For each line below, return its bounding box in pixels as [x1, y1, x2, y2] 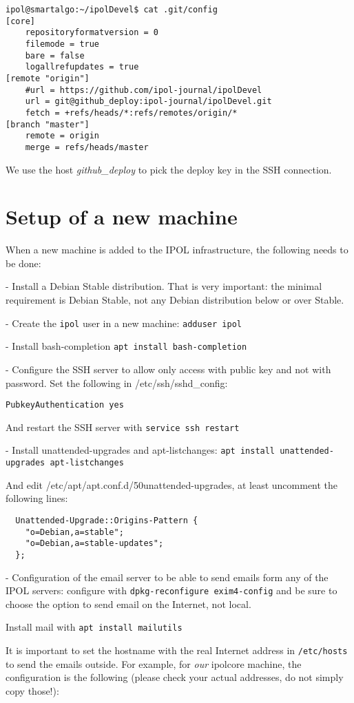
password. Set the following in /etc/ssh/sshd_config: [6, 375, 228, 390]
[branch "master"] [6, 119, 90, 129]
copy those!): [6, 683, 59, 697]
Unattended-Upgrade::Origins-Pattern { [15, 515, 198, 525]
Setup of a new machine [6, 202, 238, 231]
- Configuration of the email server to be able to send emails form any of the [6, 569, 329, 584]
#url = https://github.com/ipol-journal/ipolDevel [25, 85, 262, 95]
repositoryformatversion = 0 [25, 28, 158, 38]
